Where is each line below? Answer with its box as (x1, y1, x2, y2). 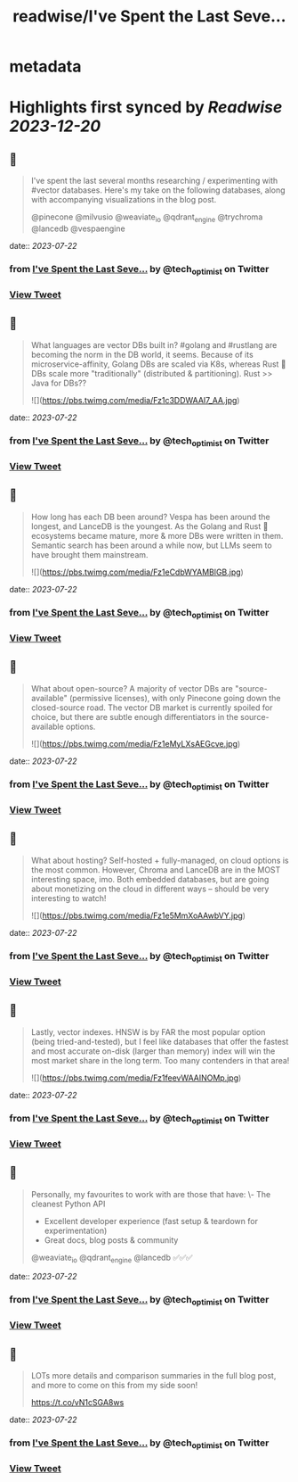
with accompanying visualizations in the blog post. (30, 195, 217, 205)
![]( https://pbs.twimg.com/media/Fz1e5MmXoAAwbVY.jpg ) (30, 910, 246, 921)
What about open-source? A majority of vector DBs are (30, 683, 233, 693)
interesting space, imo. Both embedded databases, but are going (30, 873, 270, 884)
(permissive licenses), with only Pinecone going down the (69, 692, 281, 703)
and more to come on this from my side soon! (30, 1380, 198, 1391)
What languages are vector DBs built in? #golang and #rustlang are (30, 339, 278, 350)
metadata (9, 56, 82, 77)
